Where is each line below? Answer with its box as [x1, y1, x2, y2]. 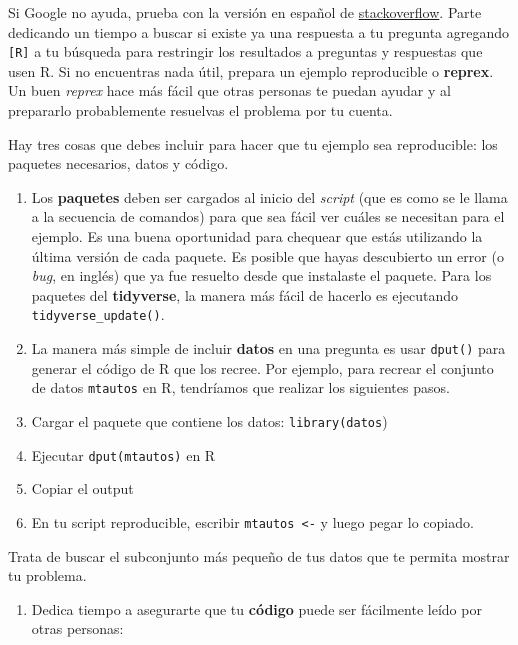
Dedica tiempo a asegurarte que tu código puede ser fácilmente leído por [31, 598, 482, 619]
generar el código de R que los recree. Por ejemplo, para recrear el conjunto [31, 357, 494, 378]
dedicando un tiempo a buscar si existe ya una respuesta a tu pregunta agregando [8, 21, 510, 42]
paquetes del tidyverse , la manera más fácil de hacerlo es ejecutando [31, 284, 459, 305]
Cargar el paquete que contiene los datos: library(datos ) [31, 410, 388, 431]
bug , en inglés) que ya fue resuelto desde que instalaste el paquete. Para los [31, 265, 492, 286]
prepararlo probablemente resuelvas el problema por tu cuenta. [8, 100, 393, 121]
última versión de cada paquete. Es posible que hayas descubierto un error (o [31, 245, 504, 266]
